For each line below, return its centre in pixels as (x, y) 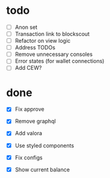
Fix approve (29, 109)
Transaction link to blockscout (52, 34)
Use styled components (44, 146)
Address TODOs (35, 48)
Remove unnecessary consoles (54, 54)
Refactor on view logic (43, 41)
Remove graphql (35, 121)
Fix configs (29, 158)
